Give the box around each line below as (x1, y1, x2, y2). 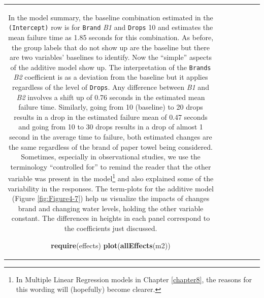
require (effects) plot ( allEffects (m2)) (51, 240, 171, 250)
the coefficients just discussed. (64, 223, 157, 234)
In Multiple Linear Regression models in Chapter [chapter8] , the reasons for (16, 274, 252, 284)
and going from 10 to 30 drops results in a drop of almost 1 (18, 121, 203, 132)
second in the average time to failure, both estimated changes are (9, 131, 212, 142)
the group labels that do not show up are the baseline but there (11, 42, 210, 52)
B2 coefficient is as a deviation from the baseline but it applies (13, 72, 208, 82)
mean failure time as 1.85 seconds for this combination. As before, (8, 32, 214, 42)
